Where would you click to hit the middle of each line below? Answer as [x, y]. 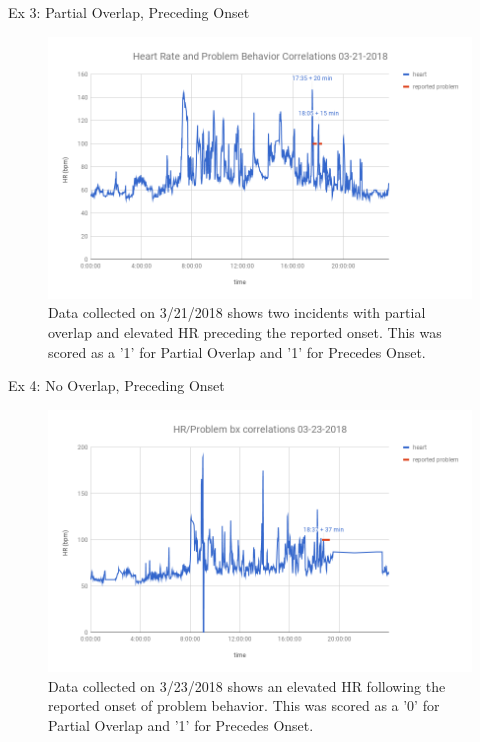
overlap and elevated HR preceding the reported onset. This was [245, 332]
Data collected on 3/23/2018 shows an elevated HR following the [247, 685]
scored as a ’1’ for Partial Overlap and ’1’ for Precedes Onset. [237, 351]
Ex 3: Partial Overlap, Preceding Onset [129, 12]
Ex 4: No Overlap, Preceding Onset [116, 385]
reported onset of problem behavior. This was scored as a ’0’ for [244, 705]
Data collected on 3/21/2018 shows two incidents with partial [237, 312]
